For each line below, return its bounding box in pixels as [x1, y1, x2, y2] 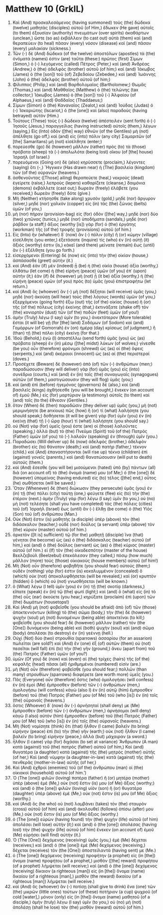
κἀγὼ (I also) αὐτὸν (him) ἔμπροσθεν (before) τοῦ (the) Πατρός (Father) [12, 712, 157, 719]
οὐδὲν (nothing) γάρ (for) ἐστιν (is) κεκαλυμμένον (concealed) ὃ [12, 568, 143, 574]
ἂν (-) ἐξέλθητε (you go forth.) [12, 247, 75, 253]
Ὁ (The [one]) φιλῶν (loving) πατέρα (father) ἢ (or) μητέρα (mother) [12, 775, 150, 781]
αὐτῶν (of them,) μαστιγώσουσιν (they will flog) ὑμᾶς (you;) [12, 376, 133, 382]
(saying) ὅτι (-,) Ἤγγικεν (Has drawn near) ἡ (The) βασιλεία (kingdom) [12, 164, 155, 170]
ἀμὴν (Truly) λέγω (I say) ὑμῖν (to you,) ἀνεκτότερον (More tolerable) [12, 314, 152, 320]
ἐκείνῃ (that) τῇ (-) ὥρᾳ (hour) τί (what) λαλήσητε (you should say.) [12, 418, 149, 424]
